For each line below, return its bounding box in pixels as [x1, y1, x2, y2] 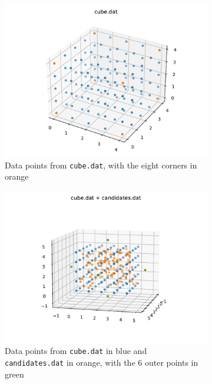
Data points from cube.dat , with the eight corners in [5, 158, 197, 171]
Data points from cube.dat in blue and [5, 345, 147, 357]
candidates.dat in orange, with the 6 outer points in [5, 356, 198, 369]
